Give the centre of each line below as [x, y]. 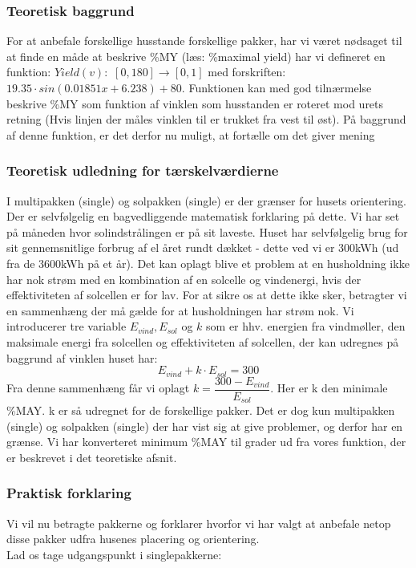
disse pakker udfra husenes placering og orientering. [133, 539]
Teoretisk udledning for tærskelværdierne [143, 170]
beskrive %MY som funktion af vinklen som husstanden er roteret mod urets [195, 103]
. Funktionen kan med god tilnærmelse [277, 87]
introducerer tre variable [67, 326]
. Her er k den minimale [329, 388]
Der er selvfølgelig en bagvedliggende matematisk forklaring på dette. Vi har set [203, 216]
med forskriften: [247, 72]
